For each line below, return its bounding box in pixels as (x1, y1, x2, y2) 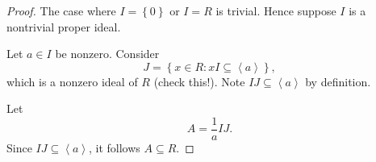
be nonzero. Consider (55, 45, 160, 62)
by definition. (305, 73, 371, 89)
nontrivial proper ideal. (6, 18, 121, 35)
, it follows (88, 139, 140, 156)
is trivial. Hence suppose (215, 2, 336, 19)
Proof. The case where (6, 2, 116, 19)
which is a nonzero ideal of (6, 73, 138, 89)
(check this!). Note (153, 73, 245, 89)
